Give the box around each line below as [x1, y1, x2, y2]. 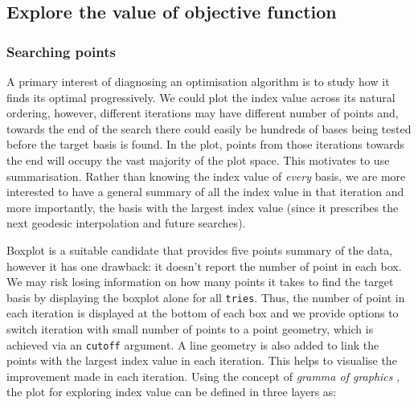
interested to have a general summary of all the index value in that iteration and [6, 183, 404, 200]
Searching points [6, 41, 116, 61]
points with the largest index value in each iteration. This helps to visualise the [6, 352, 397, 369]
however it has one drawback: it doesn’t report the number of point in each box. [6, 257, 402, 274]
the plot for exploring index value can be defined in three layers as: [6, 383, 337, 400]
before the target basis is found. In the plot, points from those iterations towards [6, 136, 405, 153]
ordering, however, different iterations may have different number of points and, [6, 104, 399, 121]
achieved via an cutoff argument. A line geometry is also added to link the [6, 336, 379, 353]
